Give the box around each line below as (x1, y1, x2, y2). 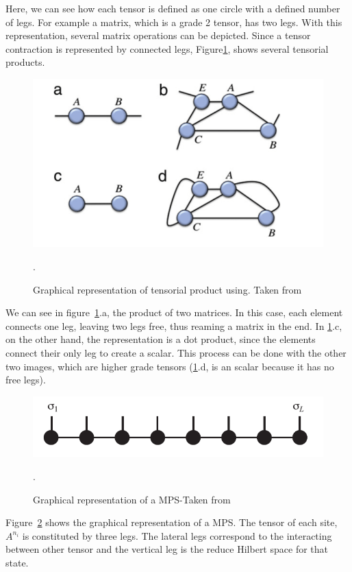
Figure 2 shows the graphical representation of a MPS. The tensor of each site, (5, 515, 338, 529)
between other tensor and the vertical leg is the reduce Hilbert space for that (5, 542, 328, 556)
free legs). (5, 372, 46, 387)
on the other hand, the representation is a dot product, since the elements (5, 332, 316, 346)
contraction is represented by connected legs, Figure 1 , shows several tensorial (5, 41, 329, 56)
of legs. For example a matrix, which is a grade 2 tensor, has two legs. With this (5, 14, 342, 29)
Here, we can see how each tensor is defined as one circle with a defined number (5, 1, 340, 15)
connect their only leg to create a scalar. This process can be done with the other (5, 345, 347, 359)
